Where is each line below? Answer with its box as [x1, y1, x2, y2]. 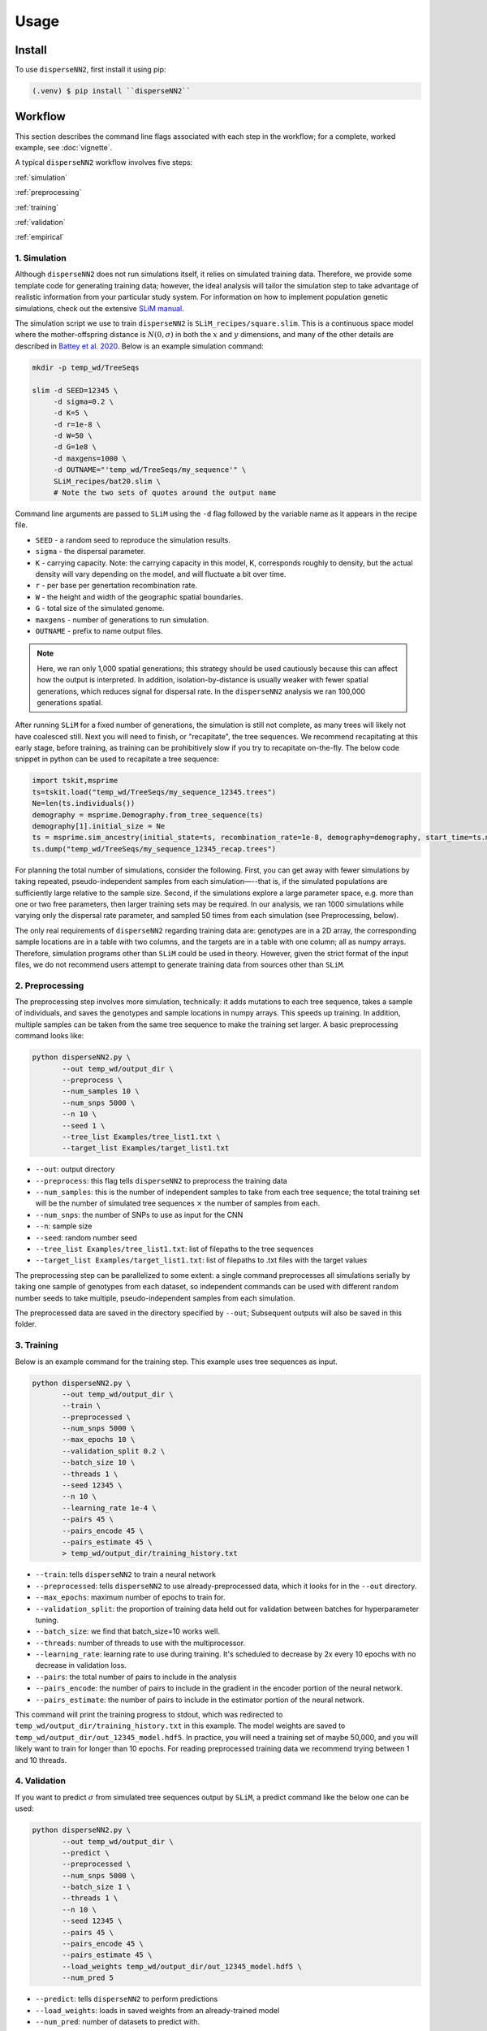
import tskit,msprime [32, 776, 119, 786]
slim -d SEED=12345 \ [32, 386, 119, 395]
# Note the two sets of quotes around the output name [53, 488, 277, 497]
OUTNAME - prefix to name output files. [35, 626, 163, 635]
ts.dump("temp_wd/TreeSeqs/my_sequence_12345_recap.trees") [32, 844, 277, 853]
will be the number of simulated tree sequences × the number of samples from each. [35, 1198, 321, 1208]
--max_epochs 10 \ [62, 1435, 136, 1444]
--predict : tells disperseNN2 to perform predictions [35, 1994, 218, 2004]
